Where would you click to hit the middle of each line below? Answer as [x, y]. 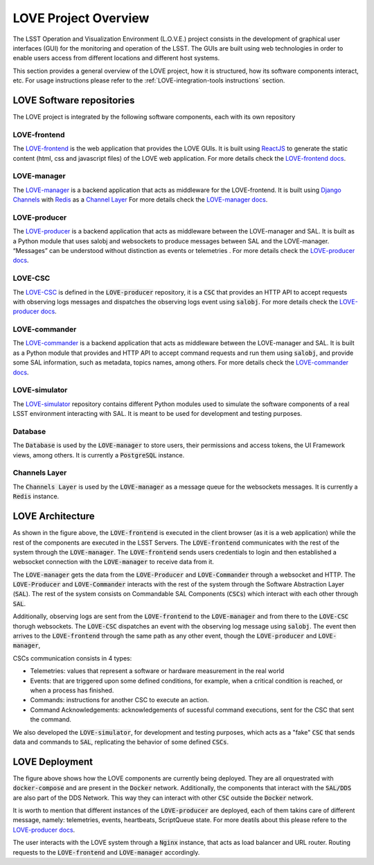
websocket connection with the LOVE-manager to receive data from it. [114, 562]
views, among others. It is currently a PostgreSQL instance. [99, 455]
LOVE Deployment [53, 761]
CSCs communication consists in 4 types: [72, 658]
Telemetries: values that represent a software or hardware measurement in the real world [157, 671]
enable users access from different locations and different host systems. [116, 58]
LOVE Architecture [54, 516]
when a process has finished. [72, 690]
